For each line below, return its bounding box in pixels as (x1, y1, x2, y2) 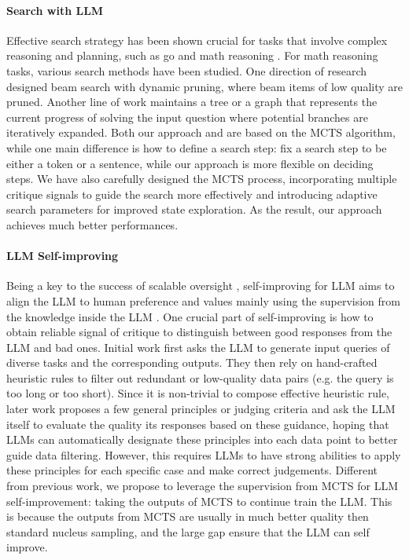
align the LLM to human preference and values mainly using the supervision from (6, 292, 400, 309)
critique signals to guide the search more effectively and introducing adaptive (6, 185, 378, 202)
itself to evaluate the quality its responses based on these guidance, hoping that (6, 415, 389, 432)
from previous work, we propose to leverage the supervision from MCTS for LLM (6, 478, 399, 494)
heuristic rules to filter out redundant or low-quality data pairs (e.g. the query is (6, 369, 394, 386)
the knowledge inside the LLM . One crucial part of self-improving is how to (6, 308, 374, 324)
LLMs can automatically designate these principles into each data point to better (6, 431, 398, 448)
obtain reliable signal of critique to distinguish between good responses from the (6, 324, 392, 340)
